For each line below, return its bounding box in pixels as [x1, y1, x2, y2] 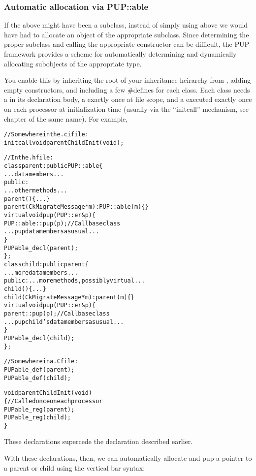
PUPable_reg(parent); [4, 406, 75, 413]
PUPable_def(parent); [4, 366, 75, 373]
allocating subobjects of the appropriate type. [4, 58, 142, 68]
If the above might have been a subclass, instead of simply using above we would [4, 20, 248, 30]
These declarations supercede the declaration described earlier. [4, 436, 193, 446]
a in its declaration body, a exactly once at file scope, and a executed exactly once [4, 94, 252, 104]
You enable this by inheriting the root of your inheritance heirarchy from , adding [4, 75, 251, 85]
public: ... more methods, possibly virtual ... [4, 277, 145, 285]
